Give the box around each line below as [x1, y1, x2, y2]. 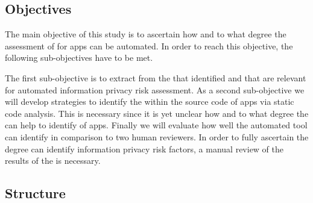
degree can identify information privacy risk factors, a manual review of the [5, 142, 284, 155]
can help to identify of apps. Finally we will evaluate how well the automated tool [5, 119, 308, 131]
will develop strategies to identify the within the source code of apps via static [5, 95, 294, 108]
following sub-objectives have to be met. [5, 51, 153, 64]
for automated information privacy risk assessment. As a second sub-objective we [5, 83, 305, 96]
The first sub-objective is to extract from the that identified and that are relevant [5, 71, 306, 84]
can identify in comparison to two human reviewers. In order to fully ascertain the [5, 130, 309, 143]
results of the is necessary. [5, 154, 101, 167]
